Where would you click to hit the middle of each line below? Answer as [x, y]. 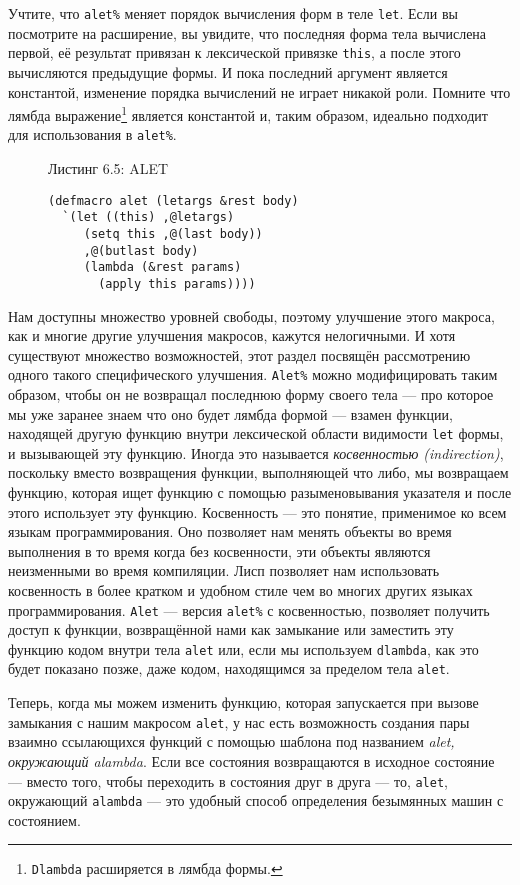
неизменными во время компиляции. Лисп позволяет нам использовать [224, 570]
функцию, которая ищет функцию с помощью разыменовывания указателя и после [260, 492]
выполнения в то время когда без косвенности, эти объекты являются [219, 550]
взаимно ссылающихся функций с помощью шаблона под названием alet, [231, 741]
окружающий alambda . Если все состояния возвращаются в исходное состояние [251, 760]
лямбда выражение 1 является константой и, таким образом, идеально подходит [248, 113]
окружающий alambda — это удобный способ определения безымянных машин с [256, 800]
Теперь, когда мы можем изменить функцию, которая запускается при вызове [243, 702]
